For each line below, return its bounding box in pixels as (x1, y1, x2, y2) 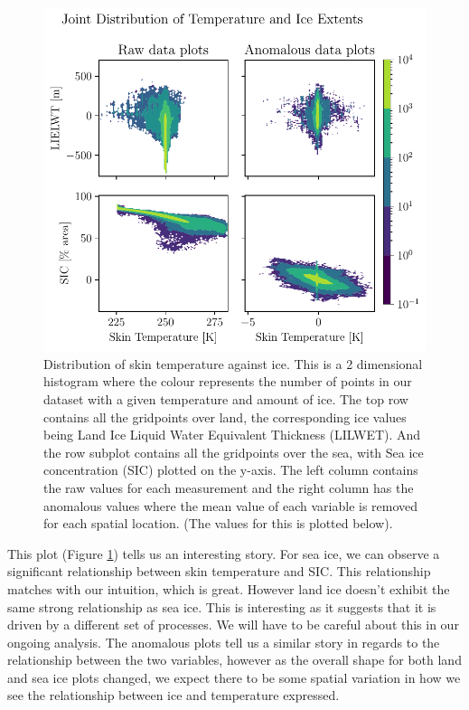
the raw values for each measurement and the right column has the (43, 478, 414, 497)
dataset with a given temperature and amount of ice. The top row (43, 389, 408, 408)
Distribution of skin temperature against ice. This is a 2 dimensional (43, 354, 423, 373)
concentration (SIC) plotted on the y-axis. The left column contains (43, 460, 418, 479)
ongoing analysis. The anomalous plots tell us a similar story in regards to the (7, 632, 440, 651)
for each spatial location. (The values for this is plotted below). (43, 514, 393, 533)
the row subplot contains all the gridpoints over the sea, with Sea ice (43, 442, 424, 461)
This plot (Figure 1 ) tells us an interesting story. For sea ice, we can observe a (7, 544, 440, 563)
